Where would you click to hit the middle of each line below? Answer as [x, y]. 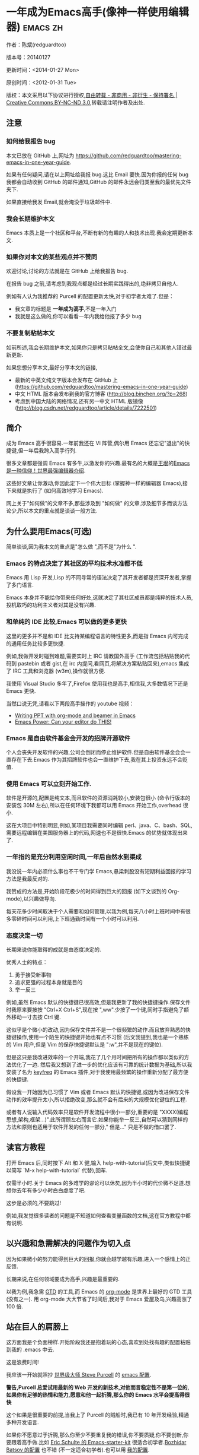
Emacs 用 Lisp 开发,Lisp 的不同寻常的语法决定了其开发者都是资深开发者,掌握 [99, 578]
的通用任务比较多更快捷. [36, 643]
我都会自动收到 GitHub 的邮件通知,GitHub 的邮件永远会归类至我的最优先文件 [99, 182]
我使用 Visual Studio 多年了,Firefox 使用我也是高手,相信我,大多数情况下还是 [97, 683]
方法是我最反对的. [28, 879]
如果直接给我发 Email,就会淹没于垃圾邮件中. [59, 202]
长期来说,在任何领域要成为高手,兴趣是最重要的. [63, 1279]
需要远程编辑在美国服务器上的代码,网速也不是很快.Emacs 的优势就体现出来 [97, 833]
